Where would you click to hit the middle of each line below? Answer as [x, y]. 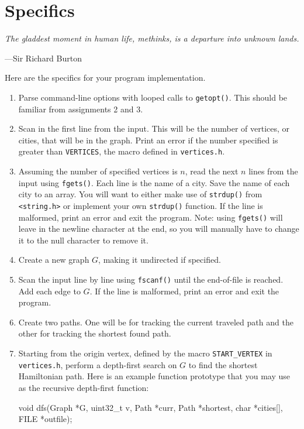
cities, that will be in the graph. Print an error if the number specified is [148, 140]
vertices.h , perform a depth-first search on [98, 364]
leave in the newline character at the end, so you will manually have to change [159, 229]
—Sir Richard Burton [43, 58]
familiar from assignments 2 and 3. [81, 109]
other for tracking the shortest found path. [95, 333]
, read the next [212, 171]
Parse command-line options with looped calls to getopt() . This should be [153, 97]
